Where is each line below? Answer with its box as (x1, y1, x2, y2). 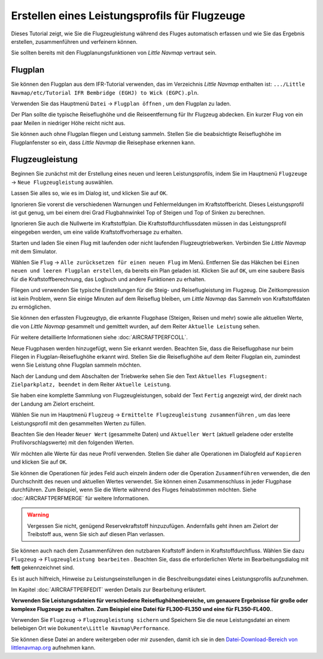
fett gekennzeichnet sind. (11, 564, 75, 572)
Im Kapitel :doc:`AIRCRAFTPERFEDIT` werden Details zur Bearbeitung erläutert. (11, 586, 206, 593)
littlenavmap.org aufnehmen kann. (11, 644, 96, 651)
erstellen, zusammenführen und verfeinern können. (11, 38, 138, 45)
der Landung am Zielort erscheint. (11, 400, 95, 407)
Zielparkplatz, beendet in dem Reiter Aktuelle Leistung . (11, 381, 172, 388)
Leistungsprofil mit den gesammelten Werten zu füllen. (11, 419, 147, 427)
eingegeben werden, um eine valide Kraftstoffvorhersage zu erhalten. (11, 228, 183, 235)
